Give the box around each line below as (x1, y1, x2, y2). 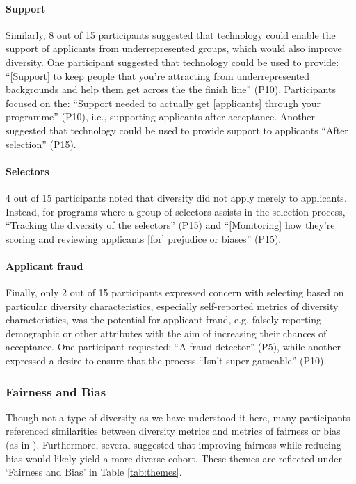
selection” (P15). (6, 136, 76, 151)
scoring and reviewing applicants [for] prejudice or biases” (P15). (6, 231, 282, 245)
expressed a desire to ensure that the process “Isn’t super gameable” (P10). (6, 353, 327, 368)
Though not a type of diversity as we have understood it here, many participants (6, 410, 350, 424)
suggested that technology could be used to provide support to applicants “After (6, 122, 348, 137)
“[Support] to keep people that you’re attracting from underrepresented (6, 68, 310, 83)
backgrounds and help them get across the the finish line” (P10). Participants (6, 82, 336, 97)
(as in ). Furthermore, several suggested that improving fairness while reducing (6, 437, 341, 452)
